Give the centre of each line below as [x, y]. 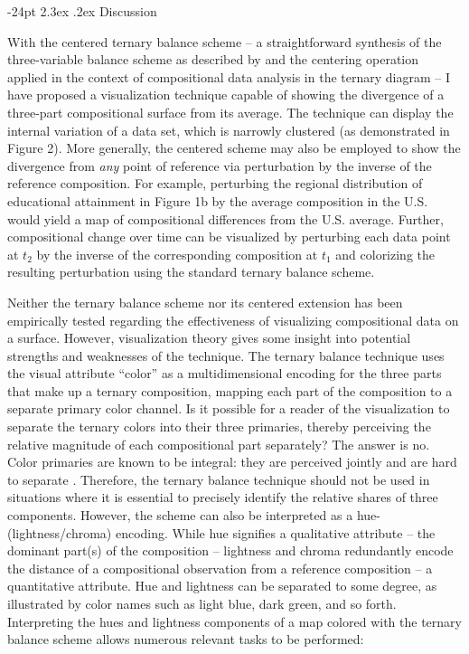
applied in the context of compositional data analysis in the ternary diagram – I [229, 76]
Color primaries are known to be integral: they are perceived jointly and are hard [232, 462]
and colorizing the [385, 254]
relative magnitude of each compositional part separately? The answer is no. [219, 444]
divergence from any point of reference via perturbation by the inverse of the [220, 165]
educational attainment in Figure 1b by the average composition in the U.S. [218, 200]
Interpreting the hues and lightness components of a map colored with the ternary [234, 621]
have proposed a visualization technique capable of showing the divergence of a [226, 95]
